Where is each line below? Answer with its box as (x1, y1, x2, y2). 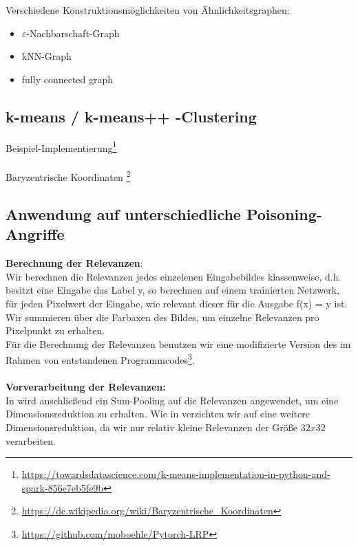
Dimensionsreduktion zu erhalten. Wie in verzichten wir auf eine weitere (6, 406, 310, 421)
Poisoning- (246, 204, 322, 225)
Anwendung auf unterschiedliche (6, 204, 241, 225)
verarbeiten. (6, 433, 56, 448)
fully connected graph (21, 72, 114, 86)
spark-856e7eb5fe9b (21, 480, 104, 494)
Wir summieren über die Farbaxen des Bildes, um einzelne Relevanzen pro (6, 309, 319, 324)
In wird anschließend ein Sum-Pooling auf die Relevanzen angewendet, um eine (6, 393, 339, 407)
